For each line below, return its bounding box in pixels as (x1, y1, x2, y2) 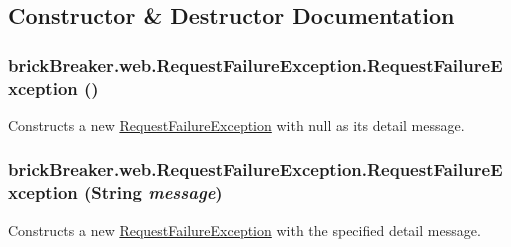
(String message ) (84, 180, 223, 205)
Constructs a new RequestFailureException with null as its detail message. (8, 114, 465, 135)
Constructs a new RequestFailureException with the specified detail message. (8, 219, 481, 240)
